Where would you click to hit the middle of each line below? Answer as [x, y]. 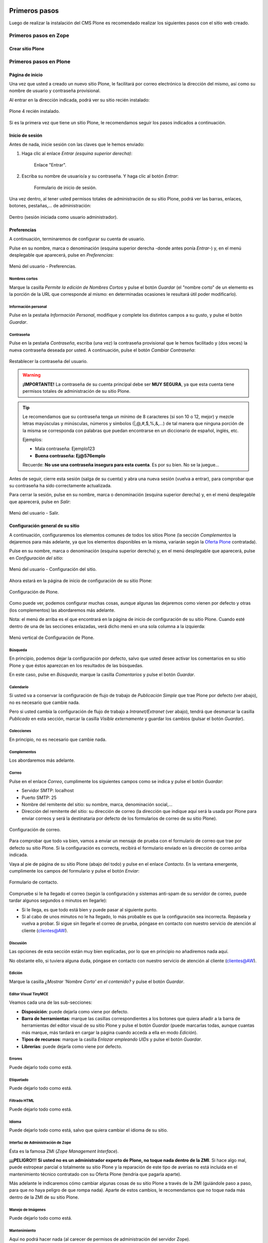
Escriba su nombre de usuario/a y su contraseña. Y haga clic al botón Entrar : [100, 176]
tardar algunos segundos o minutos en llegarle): [58, 900]
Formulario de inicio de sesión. [65, 187]
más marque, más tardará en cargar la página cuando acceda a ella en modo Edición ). [110, 1032]
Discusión [18, 943]
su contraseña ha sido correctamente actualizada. [60, 486]
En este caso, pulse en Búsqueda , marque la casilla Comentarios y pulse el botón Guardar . [102, 675]
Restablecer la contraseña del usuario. [48, 361]
